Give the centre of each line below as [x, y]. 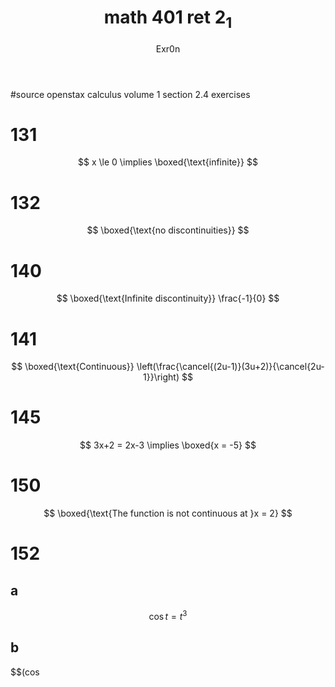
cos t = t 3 [168, 615]
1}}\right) [161, 377]
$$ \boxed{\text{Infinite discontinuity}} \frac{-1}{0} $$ [168, 298]
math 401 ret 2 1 [168, 19]
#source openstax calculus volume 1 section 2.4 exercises [130, 94]
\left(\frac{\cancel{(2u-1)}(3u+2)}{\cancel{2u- [230, 367]
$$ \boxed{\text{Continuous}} [73, 367]
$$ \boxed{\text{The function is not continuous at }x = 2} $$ [168, 513]
